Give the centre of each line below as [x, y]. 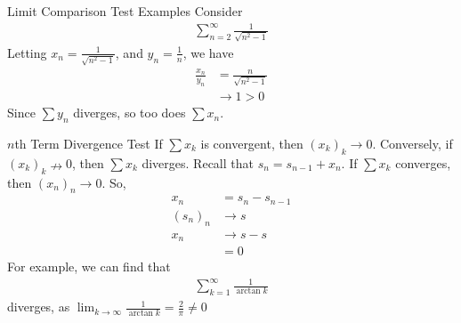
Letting [27, 52]
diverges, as [39, 307]
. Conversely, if [412, 143]
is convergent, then [252, 143]
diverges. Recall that [198, 162]
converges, [423, 162]
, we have [208, 52]
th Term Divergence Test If [89, 143]
